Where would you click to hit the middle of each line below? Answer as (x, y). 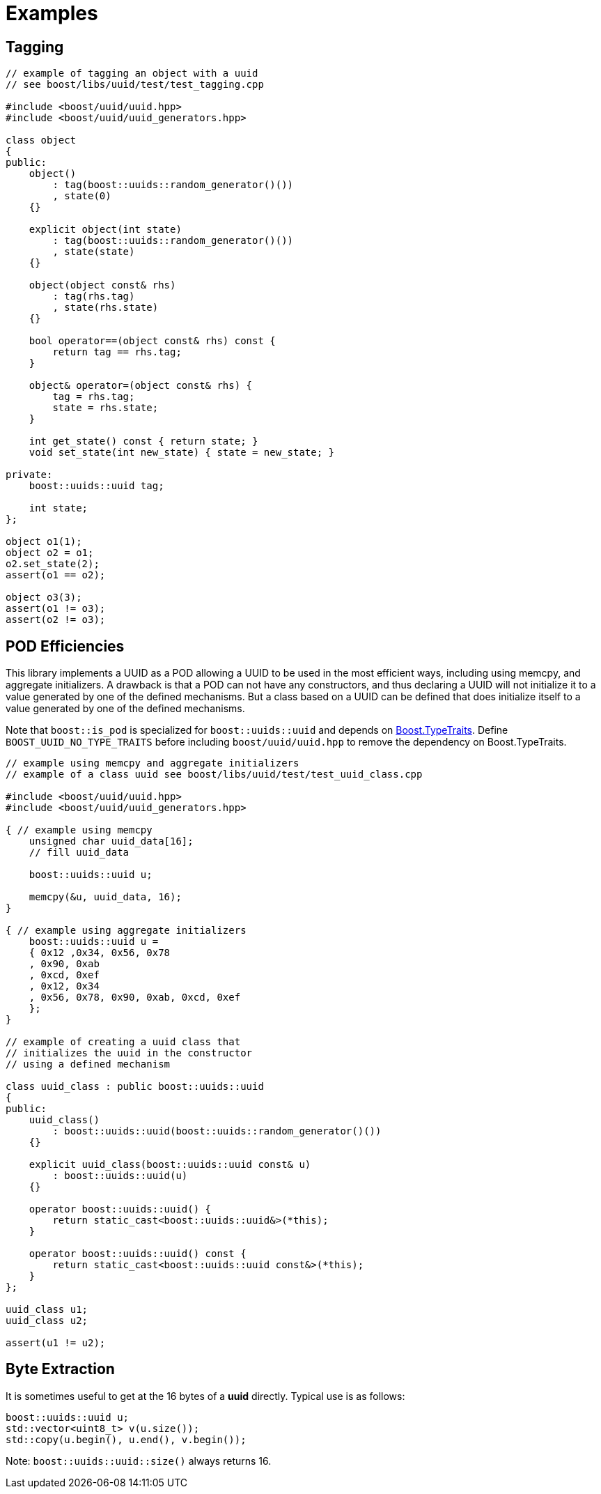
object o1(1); (44, 542)
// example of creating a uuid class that (123, 1042)
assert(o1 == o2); (56, 575)
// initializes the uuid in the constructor (129, 1053)
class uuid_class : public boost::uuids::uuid (135, 1087)
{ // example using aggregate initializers (126, 931)
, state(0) (82, 196)
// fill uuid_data (79, 853)
